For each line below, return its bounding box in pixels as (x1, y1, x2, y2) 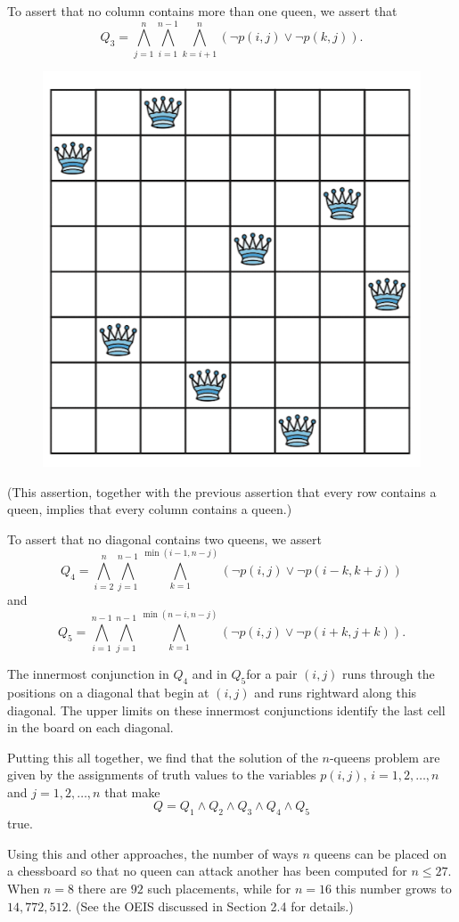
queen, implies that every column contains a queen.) (7, 500, 292, 518)
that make (104, 782, 160, 801)
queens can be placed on (314, 844, 447, 862)
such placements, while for (147, 879, 291, 898)
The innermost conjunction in (7, 665, 169, 683)
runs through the (342, 665, 435, 683)
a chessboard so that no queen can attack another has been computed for (7, 861, 407, 880)
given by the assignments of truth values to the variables (7, 765, 316, 784)
